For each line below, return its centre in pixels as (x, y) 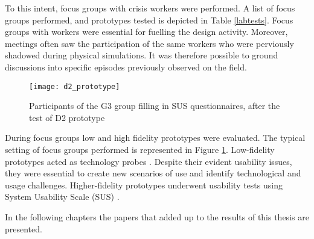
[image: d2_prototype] (75, 86)
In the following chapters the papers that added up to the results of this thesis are (157, 216)
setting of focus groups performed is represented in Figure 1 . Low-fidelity (140, 149)
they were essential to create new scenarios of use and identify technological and (153, 173)
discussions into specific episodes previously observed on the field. (126, 67)
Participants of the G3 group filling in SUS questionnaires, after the (155, 106)
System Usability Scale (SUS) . (62, 197)
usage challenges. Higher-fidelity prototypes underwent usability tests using (144, 185)
